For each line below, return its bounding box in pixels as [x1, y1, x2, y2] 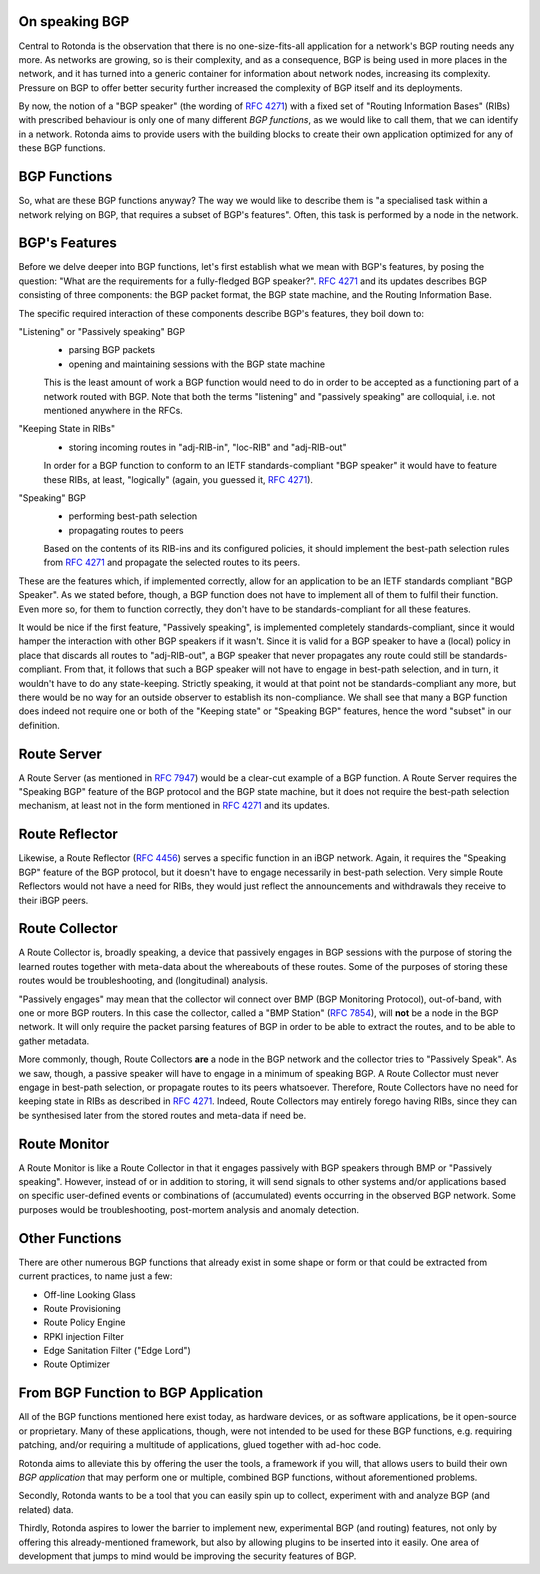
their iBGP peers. [18, 894, 89, 906]
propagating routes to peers [68, 524, 184, 536]
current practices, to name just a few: [18, 1270, 173, 1282]
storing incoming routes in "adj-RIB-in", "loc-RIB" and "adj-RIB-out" [68, 441, 347, 453]
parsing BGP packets [68, 344, 155, 356]
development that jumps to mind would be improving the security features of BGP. [18, 1550, 357, 1562]
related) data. [18, 1503, 74, 1515]
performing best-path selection [68, 510, 198, 522]
